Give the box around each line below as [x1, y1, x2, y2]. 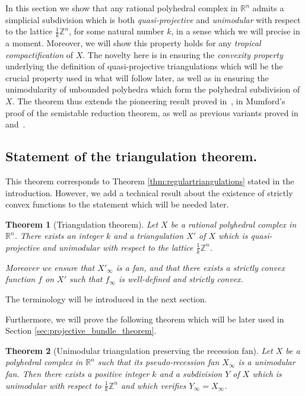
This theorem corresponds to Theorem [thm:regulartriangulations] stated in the [5, 174, 294, 187]
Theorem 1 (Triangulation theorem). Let [5, 218, 158, 230]
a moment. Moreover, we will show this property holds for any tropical [5, 37, 261, 49]
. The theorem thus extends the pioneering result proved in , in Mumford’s [12, 94, 285, 107]
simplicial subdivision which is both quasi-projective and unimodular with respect [5, 13, 301, 25]
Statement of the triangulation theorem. [5, 147, 258, 165]
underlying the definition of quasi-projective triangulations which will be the [5, 60, 283, 72]
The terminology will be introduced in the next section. [5, 292, 207, 305]
